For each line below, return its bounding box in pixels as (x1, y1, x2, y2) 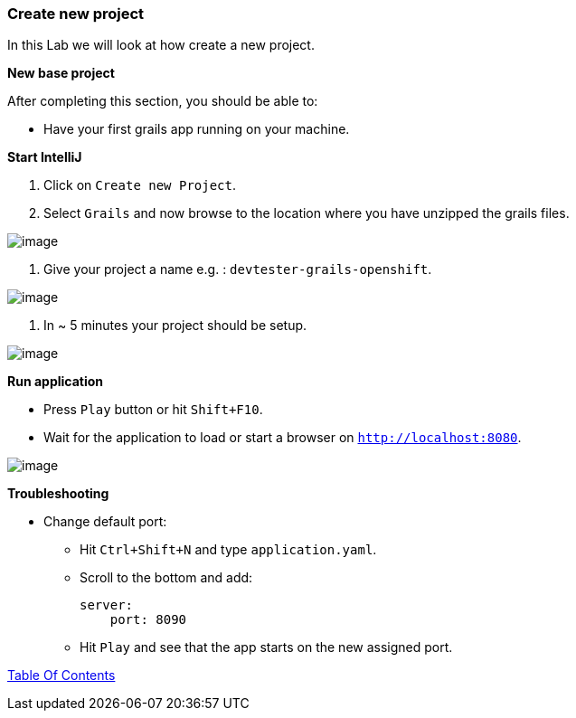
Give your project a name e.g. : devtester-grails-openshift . (43, 261, 432, 278)
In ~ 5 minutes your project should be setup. (43, 317, 307, 334)
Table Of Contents (7, 667, 116, 684)
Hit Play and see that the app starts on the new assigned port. (80, 639, 453, 656)
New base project (7, 65, 115, 81)
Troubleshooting (7, 486, 109, 502)
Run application (7, 373, 104, 390)
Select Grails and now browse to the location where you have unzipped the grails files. (43, 205, 570, 222)
